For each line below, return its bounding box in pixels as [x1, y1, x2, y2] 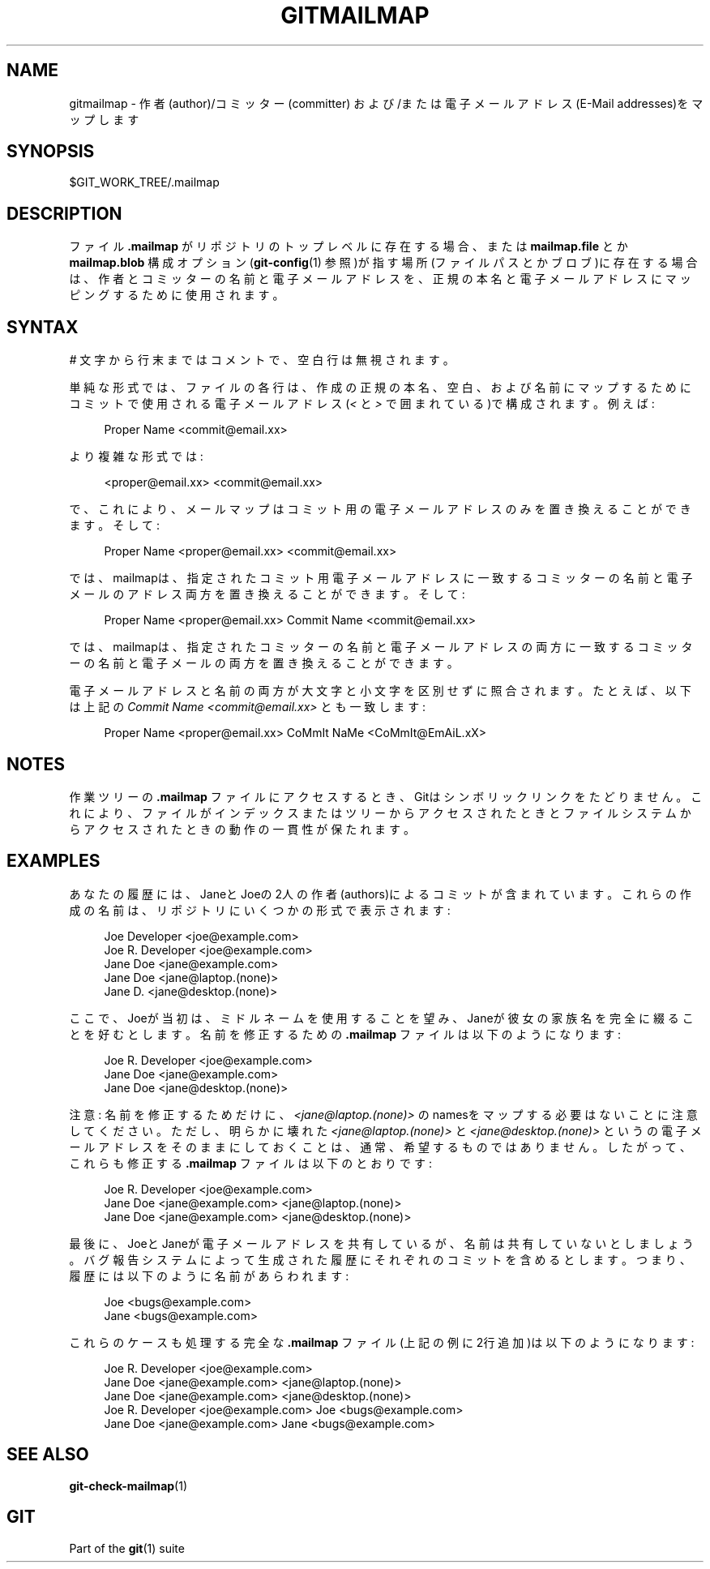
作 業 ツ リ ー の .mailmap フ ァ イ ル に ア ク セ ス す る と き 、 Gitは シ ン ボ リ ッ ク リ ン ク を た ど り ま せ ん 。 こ [69, 789, 703, 804]
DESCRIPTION [6, 203, 122, 224]
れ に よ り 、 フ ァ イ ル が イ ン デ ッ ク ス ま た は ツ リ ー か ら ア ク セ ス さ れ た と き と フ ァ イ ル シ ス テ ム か [69, 805, 691, 820]
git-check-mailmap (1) [69, 1478, 188, 1493]
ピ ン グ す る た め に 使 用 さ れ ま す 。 [69, 288, 284, 302]
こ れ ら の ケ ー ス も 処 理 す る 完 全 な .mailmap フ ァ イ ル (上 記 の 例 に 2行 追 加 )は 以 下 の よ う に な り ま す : [69, 1335, 695, 1349]
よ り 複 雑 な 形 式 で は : [69, 449, 203, 464]
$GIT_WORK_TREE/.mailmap [69, 175, 220, 190]
